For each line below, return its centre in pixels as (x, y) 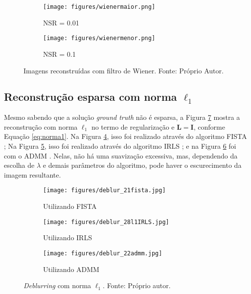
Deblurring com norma (57, 285)
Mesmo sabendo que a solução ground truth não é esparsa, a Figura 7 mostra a (122, 117)
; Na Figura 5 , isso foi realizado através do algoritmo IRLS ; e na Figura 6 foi (120, 146)
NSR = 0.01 (61, 22)
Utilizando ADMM (71, 269)
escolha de (19, 165)
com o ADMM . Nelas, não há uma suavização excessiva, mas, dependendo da (121, 155)
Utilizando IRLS (68, 237)
